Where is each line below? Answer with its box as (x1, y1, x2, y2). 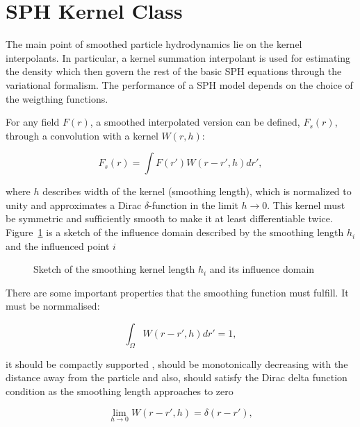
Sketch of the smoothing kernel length (33, 262, 195, 276)
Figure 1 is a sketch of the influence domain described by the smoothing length (6, 225, 344, 240)
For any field (6, 115, 60, 129)
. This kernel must (267, 197, 345, 212)
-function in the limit (149, 197, 238, 212)
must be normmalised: (6, 299, 100, 313)
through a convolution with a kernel (6, 128, 158, 142)
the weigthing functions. (6, 91, 108, 106)
